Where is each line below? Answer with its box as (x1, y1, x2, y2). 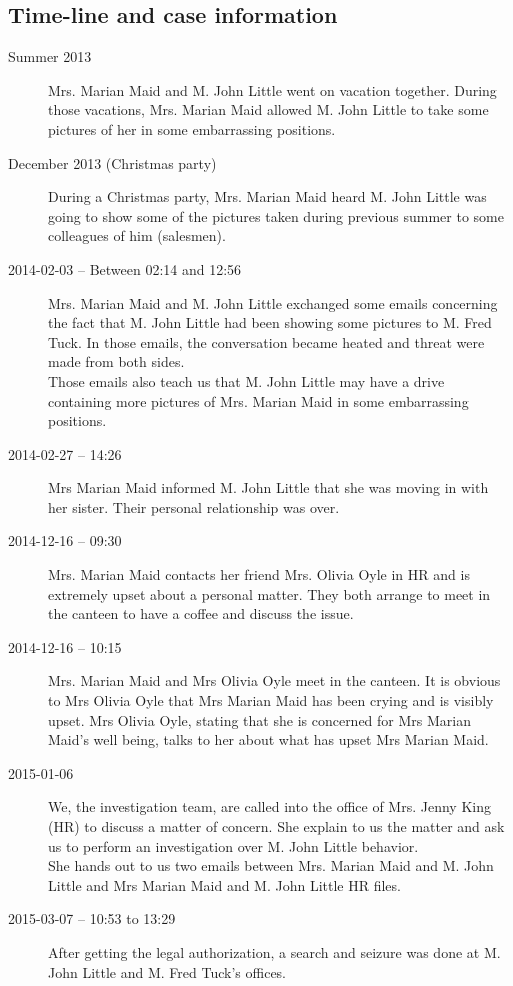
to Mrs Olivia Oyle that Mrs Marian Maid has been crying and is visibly (48, 690, 494, 711)
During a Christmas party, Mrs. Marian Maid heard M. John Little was (48, 186, 487, 207)
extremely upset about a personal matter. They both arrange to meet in (48, 583, 491, 604)
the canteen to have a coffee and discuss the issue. (48, 603, 354, 624)
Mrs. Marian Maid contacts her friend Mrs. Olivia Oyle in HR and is (48, 564, 470, 585)
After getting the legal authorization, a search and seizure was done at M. (48, 941, 501, 962)
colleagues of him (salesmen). (48, 225, 226, 246)
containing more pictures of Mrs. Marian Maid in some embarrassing (48, 390, 469, 411)
